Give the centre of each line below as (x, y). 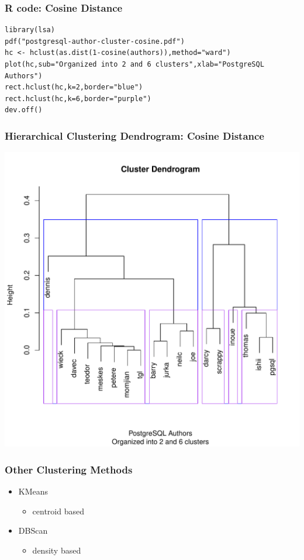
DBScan (33, 530)
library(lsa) (30, 30)
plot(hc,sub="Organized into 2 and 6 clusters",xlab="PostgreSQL (134, 64)
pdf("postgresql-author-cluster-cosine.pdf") (95, 41)
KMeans (33, 491)
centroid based (58, 511)
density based (57, 550)
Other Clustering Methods (69, 469)
